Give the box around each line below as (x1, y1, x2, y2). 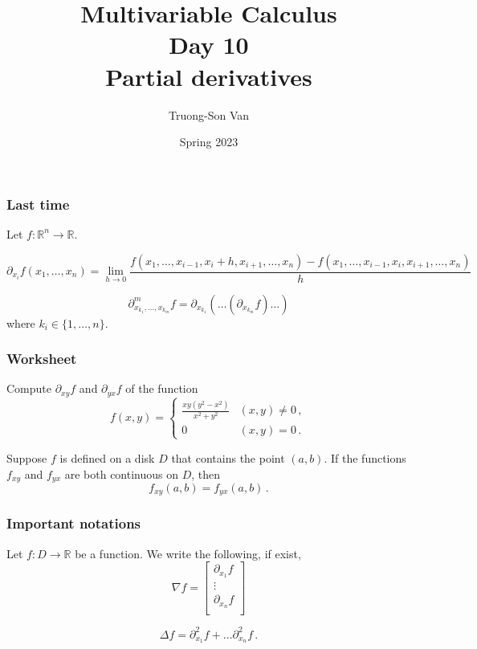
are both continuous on (64, 465, 179, 482)
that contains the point (171, 449, 285, 466)
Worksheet (6, 349, 77, 369)
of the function (125, 380, 198, 397)
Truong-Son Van (168, 106, 249, 123)
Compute (6, 380, 51, 397)
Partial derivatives (105, 59, 312, 92)
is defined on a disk (59, 449, 155, 466)
